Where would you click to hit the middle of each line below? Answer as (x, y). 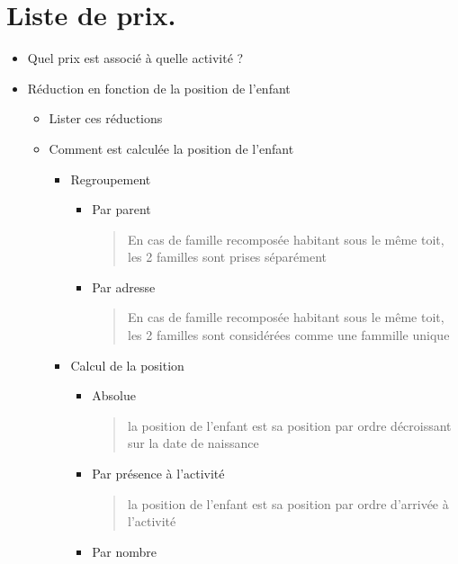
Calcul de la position (127, 365)
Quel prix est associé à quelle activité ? (135, 58)
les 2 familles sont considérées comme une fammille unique (288, 335)
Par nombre (125, 551)
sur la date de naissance (193, 443)
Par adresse (124, 286)
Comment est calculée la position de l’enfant (171, 148)
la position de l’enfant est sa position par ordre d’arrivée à (288, 503)
